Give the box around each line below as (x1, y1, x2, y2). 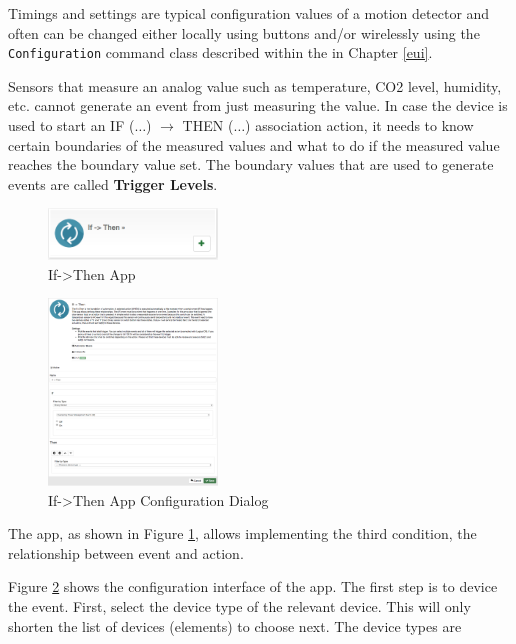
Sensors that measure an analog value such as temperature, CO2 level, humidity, (8, 75, 502, 96)
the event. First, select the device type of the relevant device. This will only (8, 595, 471, 616)
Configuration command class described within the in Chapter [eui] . (8, 42, 433, 63)
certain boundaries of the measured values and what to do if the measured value (8, 134, 500, 155)
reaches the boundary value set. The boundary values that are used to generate (8, 154, 494, 175)
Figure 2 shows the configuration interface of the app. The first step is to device (8, 576, 498, 597)
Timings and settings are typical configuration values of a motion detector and (8, 3, 490, 23)
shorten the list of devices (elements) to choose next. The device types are (8, 615, 462, 636)
